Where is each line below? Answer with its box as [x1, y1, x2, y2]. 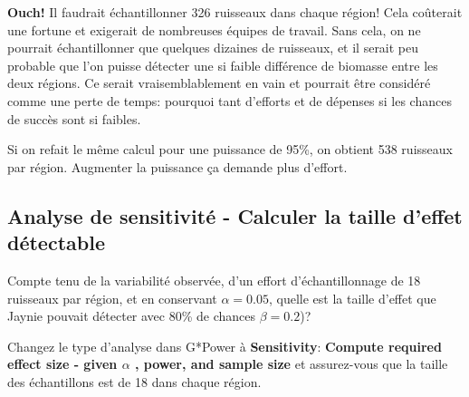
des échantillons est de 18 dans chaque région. [7, 372, 262, 391]
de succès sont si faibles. [7, 109, 141, 128]
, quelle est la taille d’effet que [268, 288, 436, 307]
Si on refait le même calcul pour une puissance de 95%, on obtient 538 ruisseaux [7, 140, 453, 159]
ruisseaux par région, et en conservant [7, 288, 217, 307]
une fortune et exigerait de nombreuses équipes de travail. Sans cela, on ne [7, 20, 421, 39]
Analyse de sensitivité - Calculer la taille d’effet [7, 201, 463, 229]
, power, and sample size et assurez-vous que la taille [134, 354, 448, 373]
